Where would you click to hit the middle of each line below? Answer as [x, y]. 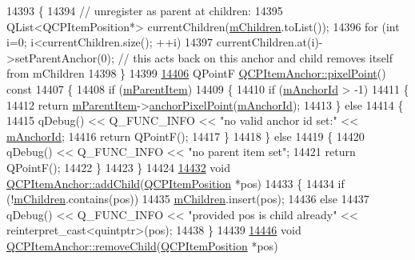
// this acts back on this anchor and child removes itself [255, 57]
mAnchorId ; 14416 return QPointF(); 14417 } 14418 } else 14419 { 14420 [186, 136]
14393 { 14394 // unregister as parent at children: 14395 [145, 10]
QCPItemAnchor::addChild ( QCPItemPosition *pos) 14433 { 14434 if [176, 183]
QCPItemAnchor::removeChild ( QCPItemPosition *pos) [142, 245]
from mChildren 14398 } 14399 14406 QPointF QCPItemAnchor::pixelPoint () [196, 73]
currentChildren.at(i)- [269, 42]
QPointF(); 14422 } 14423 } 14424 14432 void [119, 167]
